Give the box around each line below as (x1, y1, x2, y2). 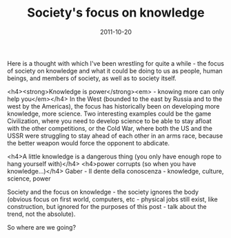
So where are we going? (7, 223, 77, 231)
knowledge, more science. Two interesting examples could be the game (7, 109, 212, 118)
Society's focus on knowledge (27, 5, 205, 21)
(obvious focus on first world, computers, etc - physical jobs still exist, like (7, 195, 219, 203)
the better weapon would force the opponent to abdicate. (7, 138, 170, 147)
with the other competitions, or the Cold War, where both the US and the (7, 124, 212, 132)
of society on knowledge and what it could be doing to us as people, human (7, 66, 223, 75)
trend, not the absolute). (7, 210, 76, 218)
